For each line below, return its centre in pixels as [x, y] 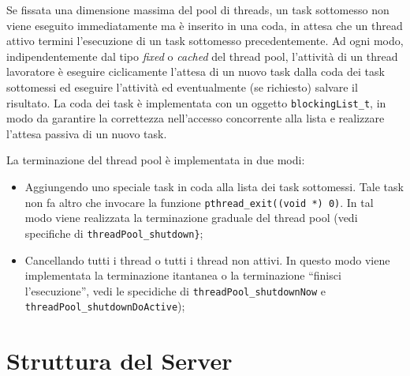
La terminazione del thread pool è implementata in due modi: [156, 160]
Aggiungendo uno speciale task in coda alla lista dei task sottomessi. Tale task [214, 186]
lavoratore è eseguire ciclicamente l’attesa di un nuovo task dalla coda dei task [196, 71]
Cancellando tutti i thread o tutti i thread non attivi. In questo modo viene [207, 259]
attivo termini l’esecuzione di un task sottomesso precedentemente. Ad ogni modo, [205, 41]
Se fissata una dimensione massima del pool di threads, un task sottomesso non [198, 9]
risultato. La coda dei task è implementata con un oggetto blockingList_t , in [196, 102]
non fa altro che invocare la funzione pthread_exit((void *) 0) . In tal [199, 202]
